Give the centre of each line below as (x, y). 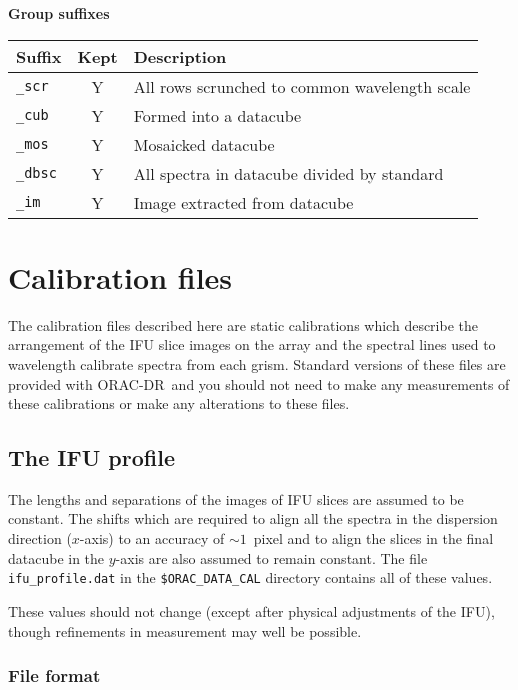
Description (180, 56)
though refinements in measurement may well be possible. (185, 630)
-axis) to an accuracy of (152, 538)
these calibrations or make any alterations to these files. (179, 403)
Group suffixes (59, 13)
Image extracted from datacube (243, 202)
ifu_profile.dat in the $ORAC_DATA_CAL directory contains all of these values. (250, 577)
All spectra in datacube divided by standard (288, 173)
